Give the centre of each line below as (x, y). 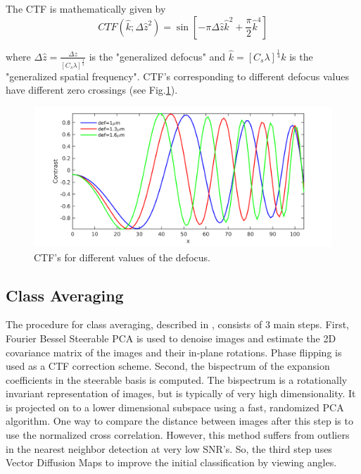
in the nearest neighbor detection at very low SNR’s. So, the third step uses (169, 448)
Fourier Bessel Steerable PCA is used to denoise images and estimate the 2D (171, 338)
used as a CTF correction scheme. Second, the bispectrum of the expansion (168, 366)
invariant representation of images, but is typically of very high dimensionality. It (181, 393)
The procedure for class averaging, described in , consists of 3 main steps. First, (177, 324)
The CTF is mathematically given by (86, 8)
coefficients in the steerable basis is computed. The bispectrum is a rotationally (177, 379)
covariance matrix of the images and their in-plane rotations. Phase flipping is (174, 352)
